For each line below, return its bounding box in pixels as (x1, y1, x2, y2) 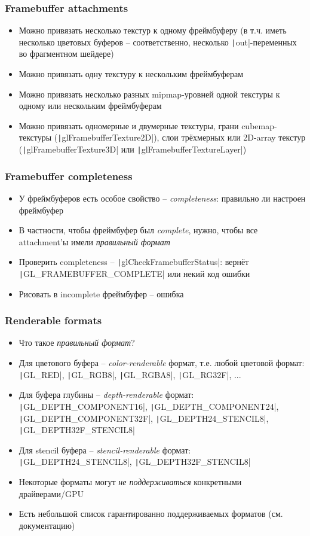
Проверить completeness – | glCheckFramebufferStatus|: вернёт (19, 255, 249, 268)
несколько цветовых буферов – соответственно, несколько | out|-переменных (19, 35, 297, 48)
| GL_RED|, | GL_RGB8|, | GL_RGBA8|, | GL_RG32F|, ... (19, 368, 241, 380)
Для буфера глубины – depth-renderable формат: (19, 388, 194, 401)
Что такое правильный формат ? (19, 336, 135, 349)
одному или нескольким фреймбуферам (19, 99, 162, 112)
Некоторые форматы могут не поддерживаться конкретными (19, 476, 242, 488)
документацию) (19, 519, 75, 531)
